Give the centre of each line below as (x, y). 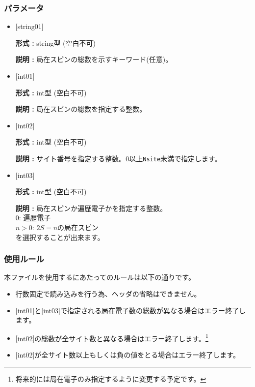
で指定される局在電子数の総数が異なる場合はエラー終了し (153, 310)
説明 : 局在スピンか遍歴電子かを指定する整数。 (91, 208)
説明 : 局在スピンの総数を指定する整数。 (81, 109)
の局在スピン (78, 227)
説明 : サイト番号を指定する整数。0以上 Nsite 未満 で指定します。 (118, 158)
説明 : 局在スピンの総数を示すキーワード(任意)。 (94, 59)
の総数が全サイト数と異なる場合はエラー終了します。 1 (121, 337)
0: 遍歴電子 (33, 218)
